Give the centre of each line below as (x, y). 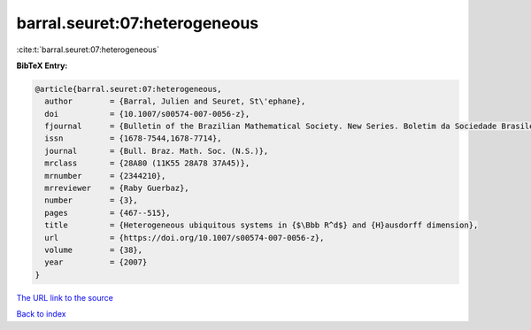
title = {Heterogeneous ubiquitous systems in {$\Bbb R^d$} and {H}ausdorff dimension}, (262, 225)
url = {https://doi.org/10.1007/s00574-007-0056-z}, (185, 238)
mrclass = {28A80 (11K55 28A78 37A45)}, (147, 163)
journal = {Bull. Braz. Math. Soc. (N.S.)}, (157, 151)
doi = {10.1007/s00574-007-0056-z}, (147, 114)
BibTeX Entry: (42, 65)
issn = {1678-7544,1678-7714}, (133, 138)
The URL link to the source (65, 297)
